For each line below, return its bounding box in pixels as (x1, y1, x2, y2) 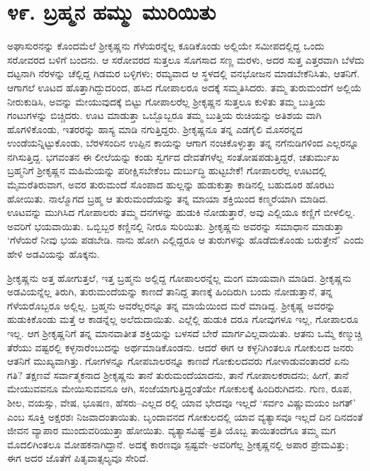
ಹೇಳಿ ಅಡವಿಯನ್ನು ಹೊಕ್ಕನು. (7, 246, 100, 261)
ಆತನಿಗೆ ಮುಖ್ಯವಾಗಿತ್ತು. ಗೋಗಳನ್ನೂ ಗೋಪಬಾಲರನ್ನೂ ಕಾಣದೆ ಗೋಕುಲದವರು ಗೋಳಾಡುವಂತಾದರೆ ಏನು (7, 353, 349, 368)
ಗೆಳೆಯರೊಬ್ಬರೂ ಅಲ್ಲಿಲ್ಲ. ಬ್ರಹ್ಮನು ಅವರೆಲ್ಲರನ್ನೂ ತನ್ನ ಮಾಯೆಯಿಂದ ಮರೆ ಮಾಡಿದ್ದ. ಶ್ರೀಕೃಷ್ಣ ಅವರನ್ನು (7, 297, 336, 312)
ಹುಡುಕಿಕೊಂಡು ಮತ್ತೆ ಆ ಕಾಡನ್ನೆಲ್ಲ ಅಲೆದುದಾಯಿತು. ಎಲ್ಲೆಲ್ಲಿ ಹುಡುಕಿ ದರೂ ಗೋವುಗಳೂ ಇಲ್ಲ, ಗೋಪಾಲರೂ (7, 312, 359, 327)
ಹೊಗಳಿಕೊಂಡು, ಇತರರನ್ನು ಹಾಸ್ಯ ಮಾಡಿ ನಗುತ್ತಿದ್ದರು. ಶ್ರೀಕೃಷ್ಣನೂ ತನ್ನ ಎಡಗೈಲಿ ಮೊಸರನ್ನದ (7, 121, 303, 136)
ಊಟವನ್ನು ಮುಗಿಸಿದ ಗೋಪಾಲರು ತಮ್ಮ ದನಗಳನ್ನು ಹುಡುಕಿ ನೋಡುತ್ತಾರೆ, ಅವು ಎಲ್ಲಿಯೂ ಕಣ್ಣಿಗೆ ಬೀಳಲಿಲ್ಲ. (7, 205, 356, 220)
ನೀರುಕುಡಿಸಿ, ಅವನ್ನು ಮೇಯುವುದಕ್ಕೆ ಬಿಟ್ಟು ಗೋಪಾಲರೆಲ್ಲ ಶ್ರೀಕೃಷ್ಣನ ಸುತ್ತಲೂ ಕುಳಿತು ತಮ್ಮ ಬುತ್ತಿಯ (7, 93, 326, 108)
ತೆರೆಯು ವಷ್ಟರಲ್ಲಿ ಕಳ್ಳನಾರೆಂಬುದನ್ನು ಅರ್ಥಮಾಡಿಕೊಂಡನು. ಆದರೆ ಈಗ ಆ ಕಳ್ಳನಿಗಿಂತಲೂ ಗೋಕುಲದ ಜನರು (7, 339, 354, 354)
